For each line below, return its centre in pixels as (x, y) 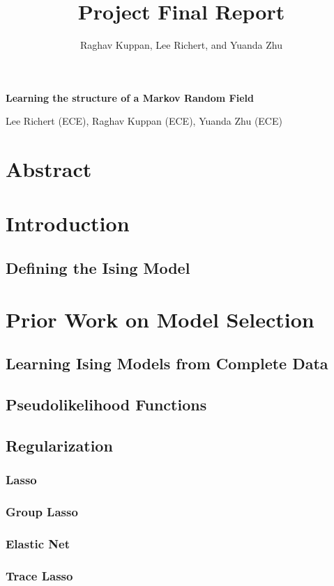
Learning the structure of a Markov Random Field (130, 97)
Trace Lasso (39, 575)
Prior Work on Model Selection (160, 319)
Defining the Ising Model (98, 268)
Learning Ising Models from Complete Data (167, 363)
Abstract (49, 169)
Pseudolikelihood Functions (106, 404)
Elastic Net (38, 543)
